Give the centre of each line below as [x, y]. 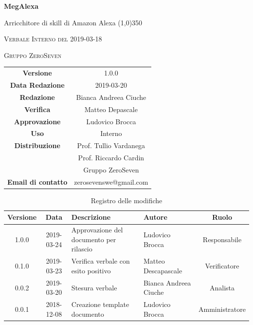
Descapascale [163, 270]
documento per [94, 239]
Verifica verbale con [100, 261]
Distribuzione [37, 145]
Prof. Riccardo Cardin [111, 158]
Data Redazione [37, 85]
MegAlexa [21, 6]
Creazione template [100, 304]
